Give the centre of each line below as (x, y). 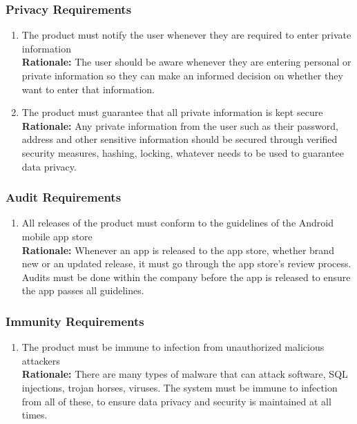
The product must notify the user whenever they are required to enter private (186, 35)
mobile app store (57, 236)
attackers (41, 360)
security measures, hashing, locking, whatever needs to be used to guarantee (183, 152)
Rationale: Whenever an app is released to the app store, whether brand (178, 250)
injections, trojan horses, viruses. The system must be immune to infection (180, 387)
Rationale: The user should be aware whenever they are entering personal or (186, 62)
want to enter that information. (88, 89)
